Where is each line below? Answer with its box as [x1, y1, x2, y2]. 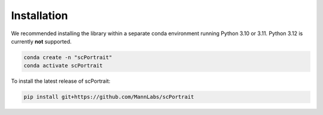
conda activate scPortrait [23, 63, 103, 69]
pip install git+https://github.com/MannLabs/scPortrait [23, 94, 194, 101]
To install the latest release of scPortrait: [11, 77, 111, 85]
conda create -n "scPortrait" [23, 54, 112, 61]
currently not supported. [11, 38, 72, 45]
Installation [11, 9, 68, 22]
